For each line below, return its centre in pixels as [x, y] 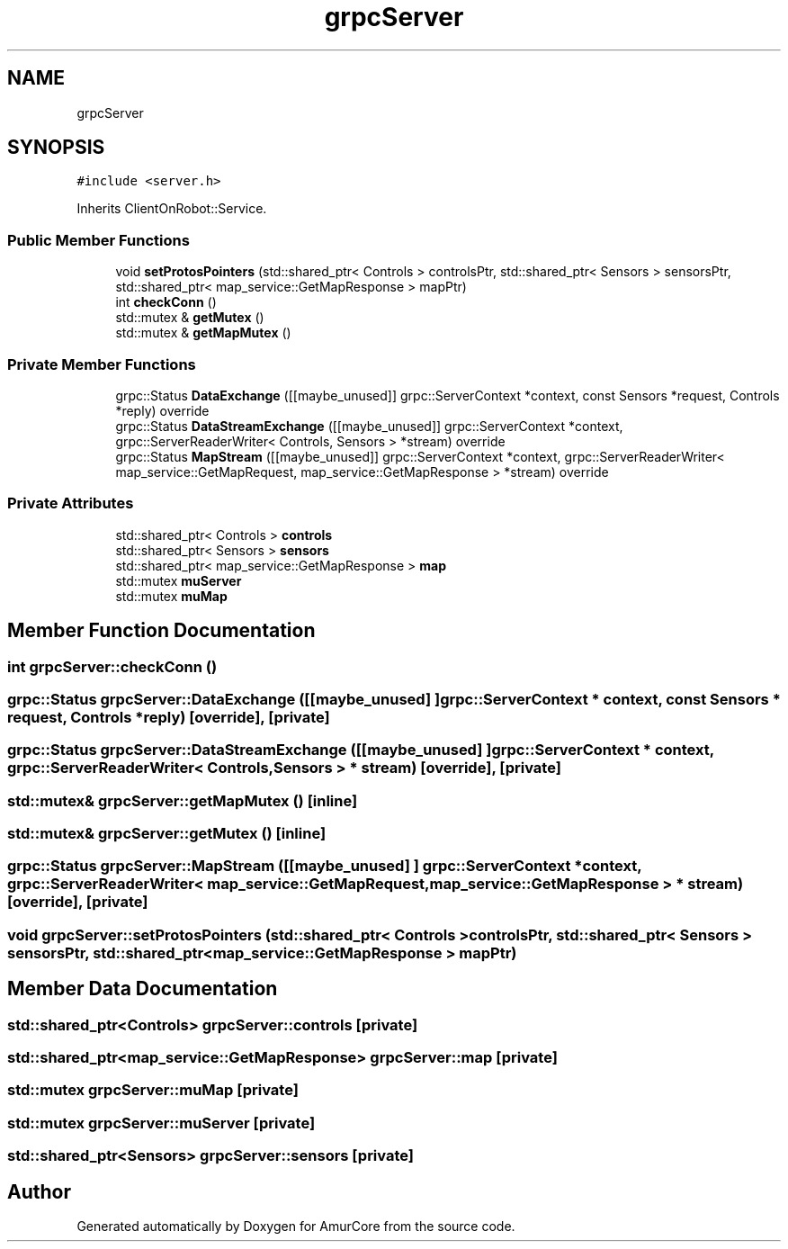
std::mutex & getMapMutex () [203, 333]
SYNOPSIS [56, 148]
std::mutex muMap [171, 596]
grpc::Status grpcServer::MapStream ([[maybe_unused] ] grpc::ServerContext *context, [325, 866]
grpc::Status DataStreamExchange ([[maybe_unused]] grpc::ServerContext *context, [369, 426]
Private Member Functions [102, 364]
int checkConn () [166, 302]
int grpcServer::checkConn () [112, 666]
